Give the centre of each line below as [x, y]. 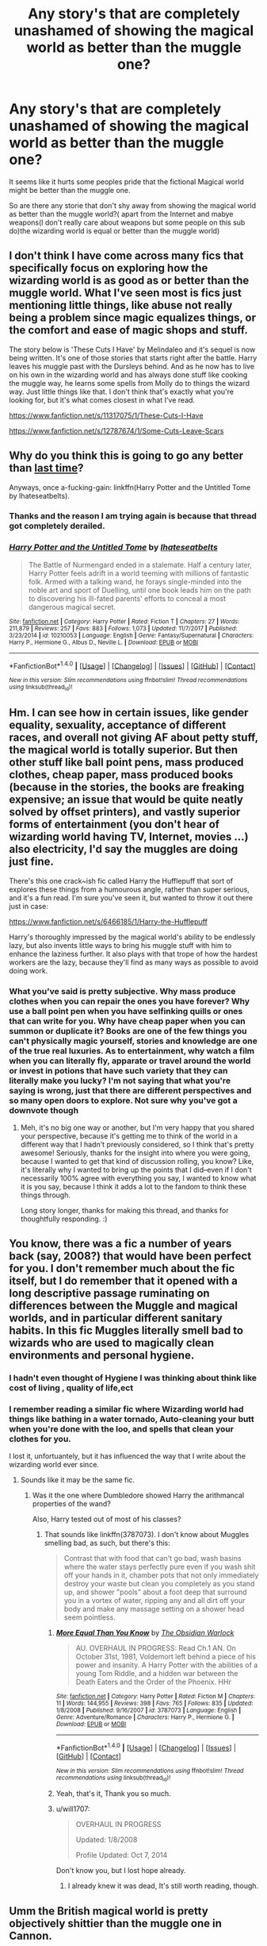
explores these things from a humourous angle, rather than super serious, [130, 889]
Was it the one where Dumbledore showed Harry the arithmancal [138, 1495]
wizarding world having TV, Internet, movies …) [129, 837]
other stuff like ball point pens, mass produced [126, 763]
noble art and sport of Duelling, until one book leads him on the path [140, 590]
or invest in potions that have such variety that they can [118, 1070]
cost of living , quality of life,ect [71, 1388]
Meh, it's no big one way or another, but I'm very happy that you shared [137, 1127]
